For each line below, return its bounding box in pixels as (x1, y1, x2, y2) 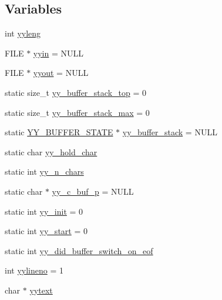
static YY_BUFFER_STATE (5, 126, 113, 138)
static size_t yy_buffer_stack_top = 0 (5, 86, 146, 98)
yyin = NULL (33, 46, 84, 59)
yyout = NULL (33, 66, 89, 79)
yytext (29, 284, 53, 296)
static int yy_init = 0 (5, 205, 83, 217)
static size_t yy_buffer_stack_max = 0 (5, 106, 150, 118)
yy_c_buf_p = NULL (52, 185, 134, 197)
